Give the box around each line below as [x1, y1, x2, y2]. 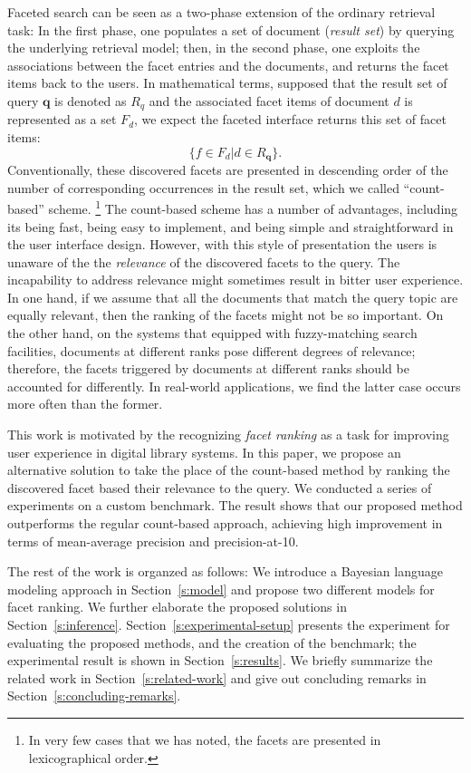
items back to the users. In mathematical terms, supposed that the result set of [7, 73, 447, 92]
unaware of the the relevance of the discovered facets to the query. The [7, 252, 400, 271]
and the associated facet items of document [149, 91, 389, 110]
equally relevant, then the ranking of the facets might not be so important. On [7, 305, 444, 324]
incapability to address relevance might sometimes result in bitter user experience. [7, 270, 464, 289]
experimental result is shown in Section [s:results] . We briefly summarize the [7, 651, 433, 670]
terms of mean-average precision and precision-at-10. [7, 531, 299, 550]
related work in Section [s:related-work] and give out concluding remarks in [7, 668, 427, 687]
